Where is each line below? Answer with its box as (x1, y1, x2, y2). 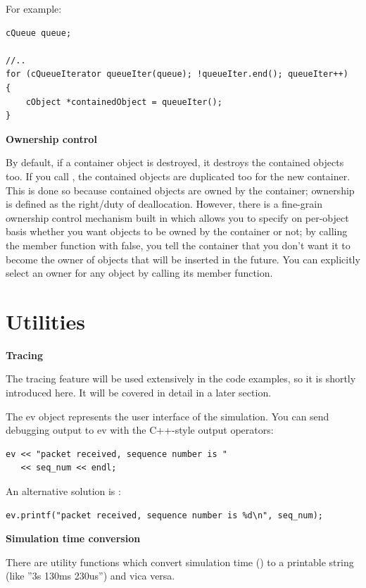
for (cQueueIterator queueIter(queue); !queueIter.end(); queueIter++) (6, 69, 348, 80)
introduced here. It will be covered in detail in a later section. (6, 385, 272, 399)
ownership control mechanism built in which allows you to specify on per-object (6, 210, 349, 225)
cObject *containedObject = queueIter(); (25, 96, 222, 107)
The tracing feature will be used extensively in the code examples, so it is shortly (6, 371, 356, 386)
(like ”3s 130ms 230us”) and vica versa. (6, 568, 175, 583)
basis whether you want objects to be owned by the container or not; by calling (6, 224, 348, 239)
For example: (6, 1, 62, 15)
